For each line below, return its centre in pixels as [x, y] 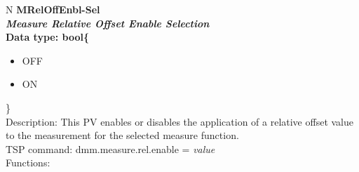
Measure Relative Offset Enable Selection [108, 23]
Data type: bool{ [47, 37]
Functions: [28, 163]
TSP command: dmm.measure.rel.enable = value [110, 148]
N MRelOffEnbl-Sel [53, 9]
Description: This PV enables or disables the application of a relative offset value [180, 121]
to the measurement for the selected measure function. [122, 135]
